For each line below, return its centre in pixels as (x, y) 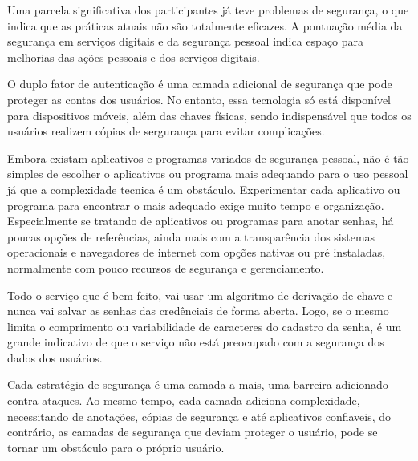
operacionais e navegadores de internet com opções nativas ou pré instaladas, (197, 252)
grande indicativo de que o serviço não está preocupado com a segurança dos (196, 342)
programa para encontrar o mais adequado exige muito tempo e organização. (196, 205)
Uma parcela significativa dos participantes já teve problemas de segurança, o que (208, 10)
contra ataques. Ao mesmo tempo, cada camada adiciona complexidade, (184, 400)
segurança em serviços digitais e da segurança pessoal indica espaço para (186, 41)
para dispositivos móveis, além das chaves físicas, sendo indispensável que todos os (209, 115)
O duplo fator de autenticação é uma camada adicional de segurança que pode (200, 84)
